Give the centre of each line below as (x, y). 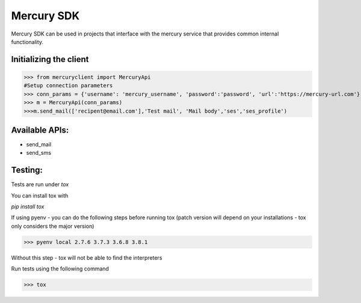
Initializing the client (50, 59)
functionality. (27, 42)
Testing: (27, 170)
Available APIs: (40, 130)
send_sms (39, 153)
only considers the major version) (53, 226)
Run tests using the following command (60, 269)
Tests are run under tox (40, 184)
